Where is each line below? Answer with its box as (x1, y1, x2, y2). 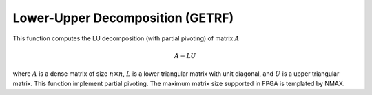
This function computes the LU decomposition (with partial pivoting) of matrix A (12, 34, 240, 42)
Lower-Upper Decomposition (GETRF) (12, 10, 234, 25)
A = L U (174, 52, 196, 59)
